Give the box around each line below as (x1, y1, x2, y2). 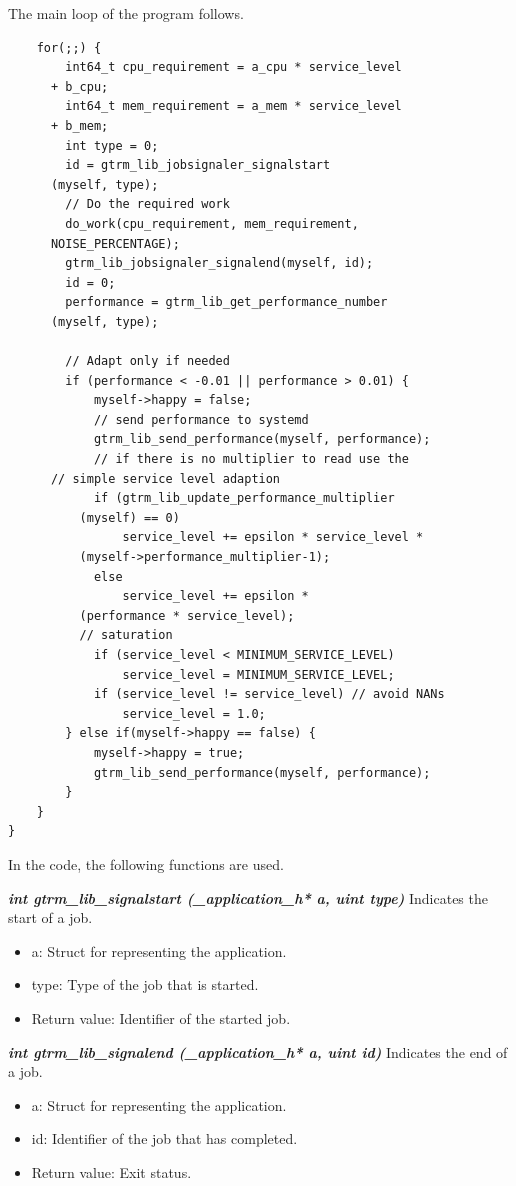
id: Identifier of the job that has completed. (31, 1128, 298, 1149)
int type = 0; (65, 138, 159, 153)
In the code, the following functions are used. (8, 853, 284, 874)
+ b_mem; (50, 118, 109, 133)
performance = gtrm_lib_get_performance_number (65, 295, 388, 310)
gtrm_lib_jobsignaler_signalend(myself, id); (65, 256, 374, 271)
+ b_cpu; (50, 79, 109, 94)
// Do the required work (65, 197, 230, 212)
